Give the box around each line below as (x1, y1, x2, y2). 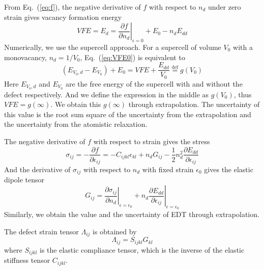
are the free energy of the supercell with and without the (65, 78, 243, 89)
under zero (208, 2, 241, 12)
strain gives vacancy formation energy (4, 11, 122, 22)
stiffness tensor (4, 255, 50, 265)
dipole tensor (4, 174, 45, 185)
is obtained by (93, 226, 137, 236)
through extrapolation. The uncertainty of (128, 99, 260, 110)
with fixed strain (142, 164, 194, 175)
